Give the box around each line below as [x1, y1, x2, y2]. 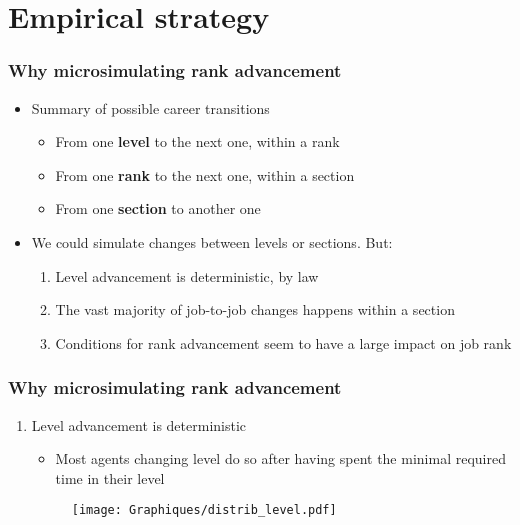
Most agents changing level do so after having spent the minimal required [55, 448, 506, 469]
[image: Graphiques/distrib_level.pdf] [71, 503, 337, 518]
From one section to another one [55, 198, 261, 219]
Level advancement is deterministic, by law [55, 265, 319, 286]
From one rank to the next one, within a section [55, 164, 355, 185]
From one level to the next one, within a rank [55, 131, 340, 152]
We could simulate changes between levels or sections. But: [31, 231, 393, 252]
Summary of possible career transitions [31, 97, 270, 118]
